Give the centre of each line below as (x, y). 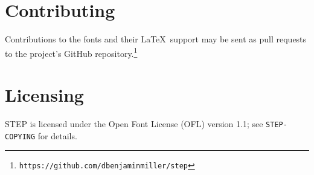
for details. (57, 135)
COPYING (20, 137)
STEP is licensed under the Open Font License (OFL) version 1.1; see (134, 124)
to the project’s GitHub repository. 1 (71, 52)
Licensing (44, 95)
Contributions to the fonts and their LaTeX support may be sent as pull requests (156, 39)
